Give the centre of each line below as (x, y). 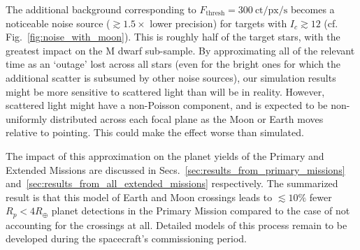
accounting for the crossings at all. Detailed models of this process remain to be (177, 225)
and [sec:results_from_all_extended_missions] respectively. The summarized (172, 183)
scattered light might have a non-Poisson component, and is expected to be (167, 105)
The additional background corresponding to (101, 9)
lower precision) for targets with (218, 23)
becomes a (312, 9)
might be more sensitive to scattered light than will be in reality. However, (165, 91)
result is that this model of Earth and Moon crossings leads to (139, 197)
